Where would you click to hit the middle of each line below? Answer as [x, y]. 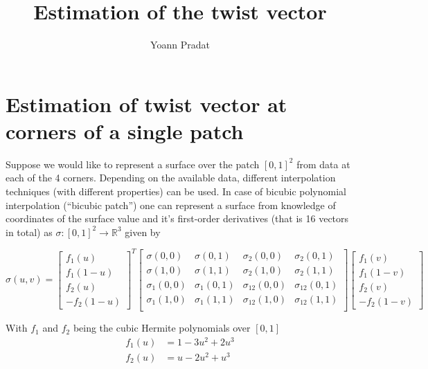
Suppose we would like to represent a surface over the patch [133, 164]
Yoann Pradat [180, 45]
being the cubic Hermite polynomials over [162, 328]
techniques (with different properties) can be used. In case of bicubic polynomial [176, 191]
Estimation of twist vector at [146, 103]
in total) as [29, 232]
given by [143, 232]
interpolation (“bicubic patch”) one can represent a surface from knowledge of [171, 205]
